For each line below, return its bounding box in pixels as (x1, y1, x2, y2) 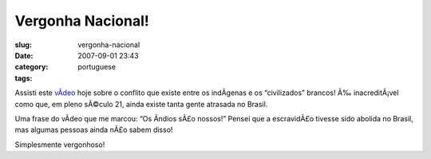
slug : (14, 40, 32, 50)
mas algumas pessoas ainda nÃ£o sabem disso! (14, 125, 173, 135)
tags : (14, 73, 33, 83)
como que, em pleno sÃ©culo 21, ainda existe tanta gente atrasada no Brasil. (14, 99, 268, 109)
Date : (14, 50, 34, 60)
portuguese (77, 62, 116, 72)
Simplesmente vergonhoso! (14, 140, 105, 149)
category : (14, 62, 49, 72)
